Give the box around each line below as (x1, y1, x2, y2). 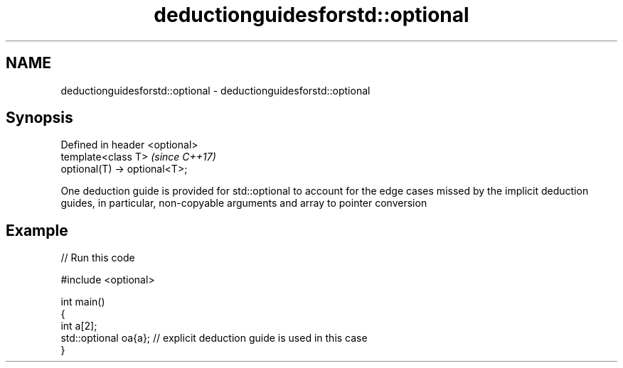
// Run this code (60, 251, 135, 264)
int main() (60, 296, 105, 308)
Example (6, 221, 68, 239)
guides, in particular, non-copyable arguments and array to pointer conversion (60, 197, 427, 210)
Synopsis (6, 109, 73, 127)
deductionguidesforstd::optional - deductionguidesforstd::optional (60, 84, 371, 97)
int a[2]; (60, 320, 97, 332)
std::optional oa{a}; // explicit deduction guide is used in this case (60, 332, 368, 345)
